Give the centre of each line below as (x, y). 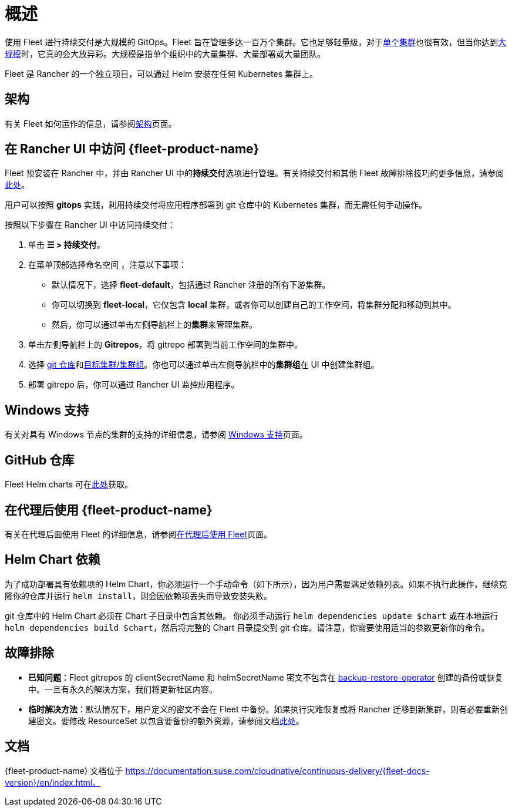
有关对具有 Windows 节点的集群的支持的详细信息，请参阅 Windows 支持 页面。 (156, 435)
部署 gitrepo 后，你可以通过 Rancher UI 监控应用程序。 (134, 385)
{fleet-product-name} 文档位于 (64, 770)
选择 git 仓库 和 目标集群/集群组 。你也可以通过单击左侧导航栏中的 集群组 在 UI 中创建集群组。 (204, 365)
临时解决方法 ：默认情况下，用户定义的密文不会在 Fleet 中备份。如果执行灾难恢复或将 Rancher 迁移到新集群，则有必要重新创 (268, 709)
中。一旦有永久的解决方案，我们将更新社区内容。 (123, 689)
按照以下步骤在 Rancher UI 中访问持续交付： (90, 225)
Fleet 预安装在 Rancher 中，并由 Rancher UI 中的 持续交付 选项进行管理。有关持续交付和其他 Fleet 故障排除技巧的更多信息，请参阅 (255, 173)
